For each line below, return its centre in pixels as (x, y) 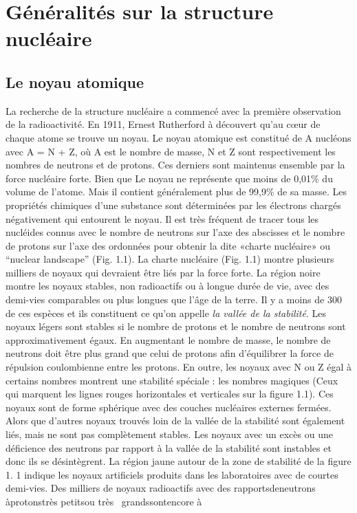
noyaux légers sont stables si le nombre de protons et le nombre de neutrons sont (176, 326)
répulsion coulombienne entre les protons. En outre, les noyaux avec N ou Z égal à (179, 367)
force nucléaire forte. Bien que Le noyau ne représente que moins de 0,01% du (169, 178)
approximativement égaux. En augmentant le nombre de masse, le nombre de (168, 339)
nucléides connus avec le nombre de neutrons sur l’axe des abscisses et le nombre (175, 232)
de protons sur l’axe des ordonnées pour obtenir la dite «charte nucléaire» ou (168, 245)
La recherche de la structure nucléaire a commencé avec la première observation (173, 110)
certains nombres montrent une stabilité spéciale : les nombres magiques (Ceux (172, 380)
